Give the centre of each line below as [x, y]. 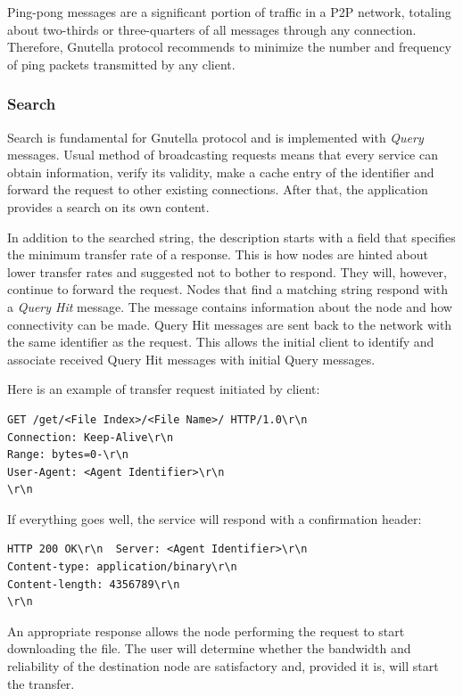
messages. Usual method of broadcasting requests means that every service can [223, 155]
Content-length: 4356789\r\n [94, 584]
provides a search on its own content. [108, 206]
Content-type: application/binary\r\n [122, 567]
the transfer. [41, 683]
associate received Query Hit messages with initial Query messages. [191, 359]
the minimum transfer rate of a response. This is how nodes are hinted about [218, 254]
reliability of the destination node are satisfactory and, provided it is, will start [223, 666]
